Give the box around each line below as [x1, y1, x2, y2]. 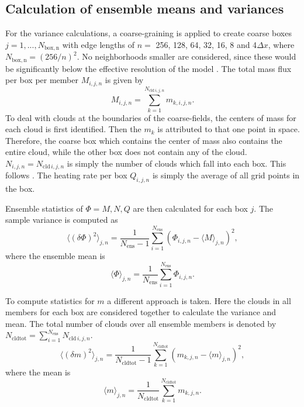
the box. [5, 182, 35, 195]
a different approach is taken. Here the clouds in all [107, 294, 291, 306]
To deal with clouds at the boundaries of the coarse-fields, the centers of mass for [5, 111, 296, 123]
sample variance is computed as [5, 213, 118, 226]
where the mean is [5, 365, 71, 378]
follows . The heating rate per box [5, 169, 127, 181]
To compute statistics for [5, 294, 95, 306]
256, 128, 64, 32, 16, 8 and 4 [156, 38, 257, 50]
